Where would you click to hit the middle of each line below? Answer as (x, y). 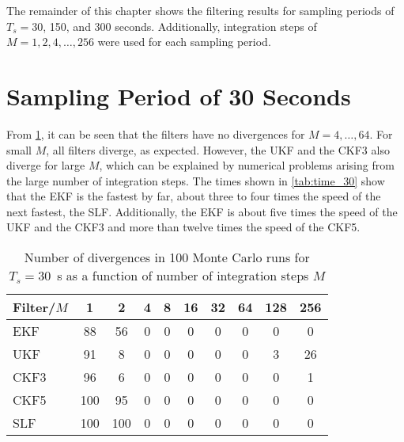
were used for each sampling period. (184, 42)
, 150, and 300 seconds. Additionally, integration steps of (180, 26)
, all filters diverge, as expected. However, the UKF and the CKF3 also (218, 149)
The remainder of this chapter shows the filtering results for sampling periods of (200, 10)
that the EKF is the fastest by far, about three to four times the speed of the (194, 196)
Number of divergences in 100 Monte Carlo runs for (167, 257)
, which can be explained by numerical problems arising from (247, 165)
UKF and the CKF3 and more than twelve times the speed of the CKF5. (183, 227)
